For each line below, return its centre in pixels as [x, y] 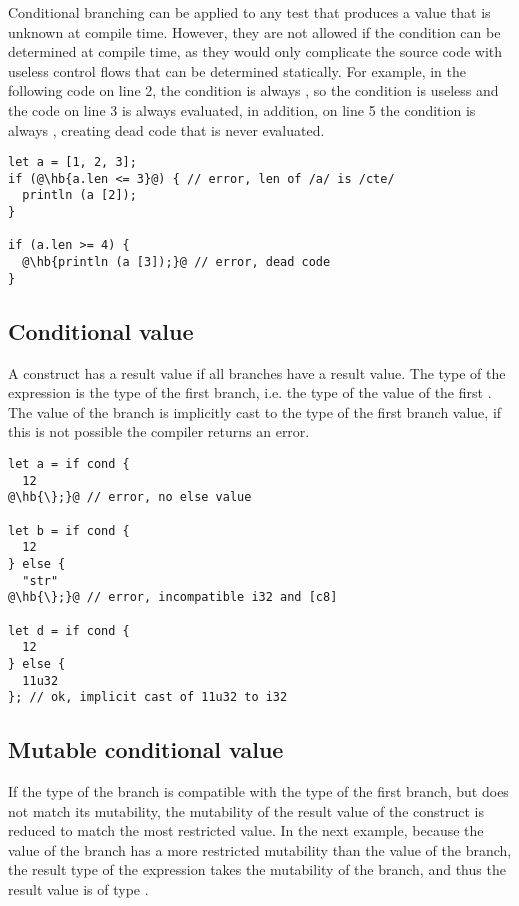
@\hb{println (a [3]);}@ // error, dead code [176, 262]
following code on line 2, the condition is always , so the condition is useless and [253, 90]
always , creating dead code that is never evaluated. [166, 129]
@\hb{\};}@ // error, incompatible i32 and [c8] [173, 597]
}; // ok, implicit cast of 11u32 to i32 [148, 697]
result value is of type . [78, 889]
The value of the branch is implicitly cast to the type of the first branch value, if [255, 411]
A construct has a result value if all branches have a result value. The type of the [257, 372]
